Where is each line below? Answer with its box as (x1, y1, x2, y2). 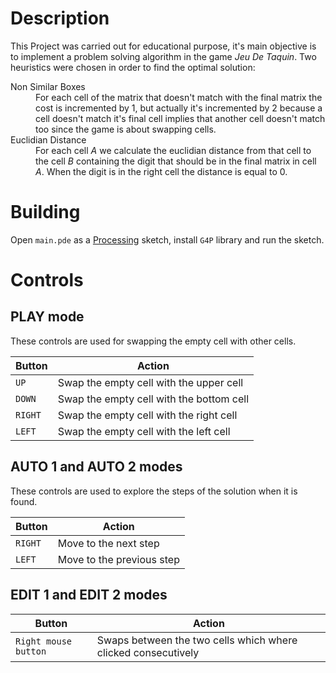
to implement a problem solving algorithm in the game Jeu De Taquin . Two (10, 50, 317, 62)
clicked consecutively (96, 645, 200, 659)
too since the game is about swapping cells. (35, 123, 217, 135)
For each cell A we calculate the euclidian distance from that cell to (35, 144, 312, 156)
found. (10, 495, 38, 507)
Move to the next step (57, 536, 160, 550)
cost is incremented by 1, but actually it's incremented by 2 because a (35, 102, 323, 114)
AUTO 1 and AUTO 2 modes (10, 458, 183, 476)
